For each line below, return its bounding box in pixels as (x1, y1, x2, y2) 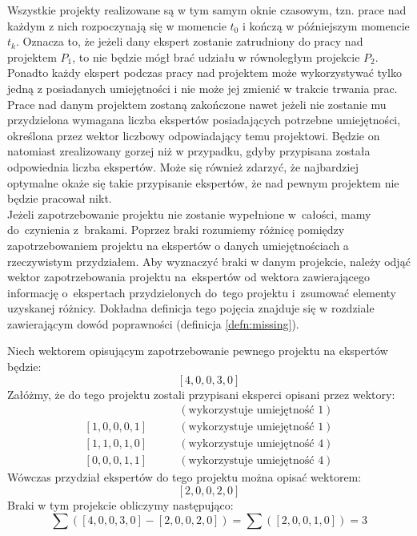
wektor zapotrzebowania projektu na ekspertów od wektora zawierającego (7, 268, 370, 285)
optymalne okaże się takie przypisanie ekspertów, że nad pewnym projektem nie (7, 174, 399, 191)
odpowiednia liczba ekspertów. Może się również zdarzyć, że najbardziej (7, 158, 359, 175)
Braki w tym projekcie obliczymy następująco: (7, 496, 234, 513)
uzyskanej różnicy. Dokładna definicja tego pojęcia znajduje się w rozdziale (7, 300, 375, 316)
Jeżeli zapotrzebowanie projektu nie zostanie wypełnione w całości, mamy (7, 205, 371, 222)
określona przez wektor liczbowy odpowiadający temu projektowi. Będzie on (7, 127, 380, 143)
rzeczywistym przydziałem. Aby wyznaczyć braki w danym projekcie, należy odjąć (7, 252, 411, 269)
